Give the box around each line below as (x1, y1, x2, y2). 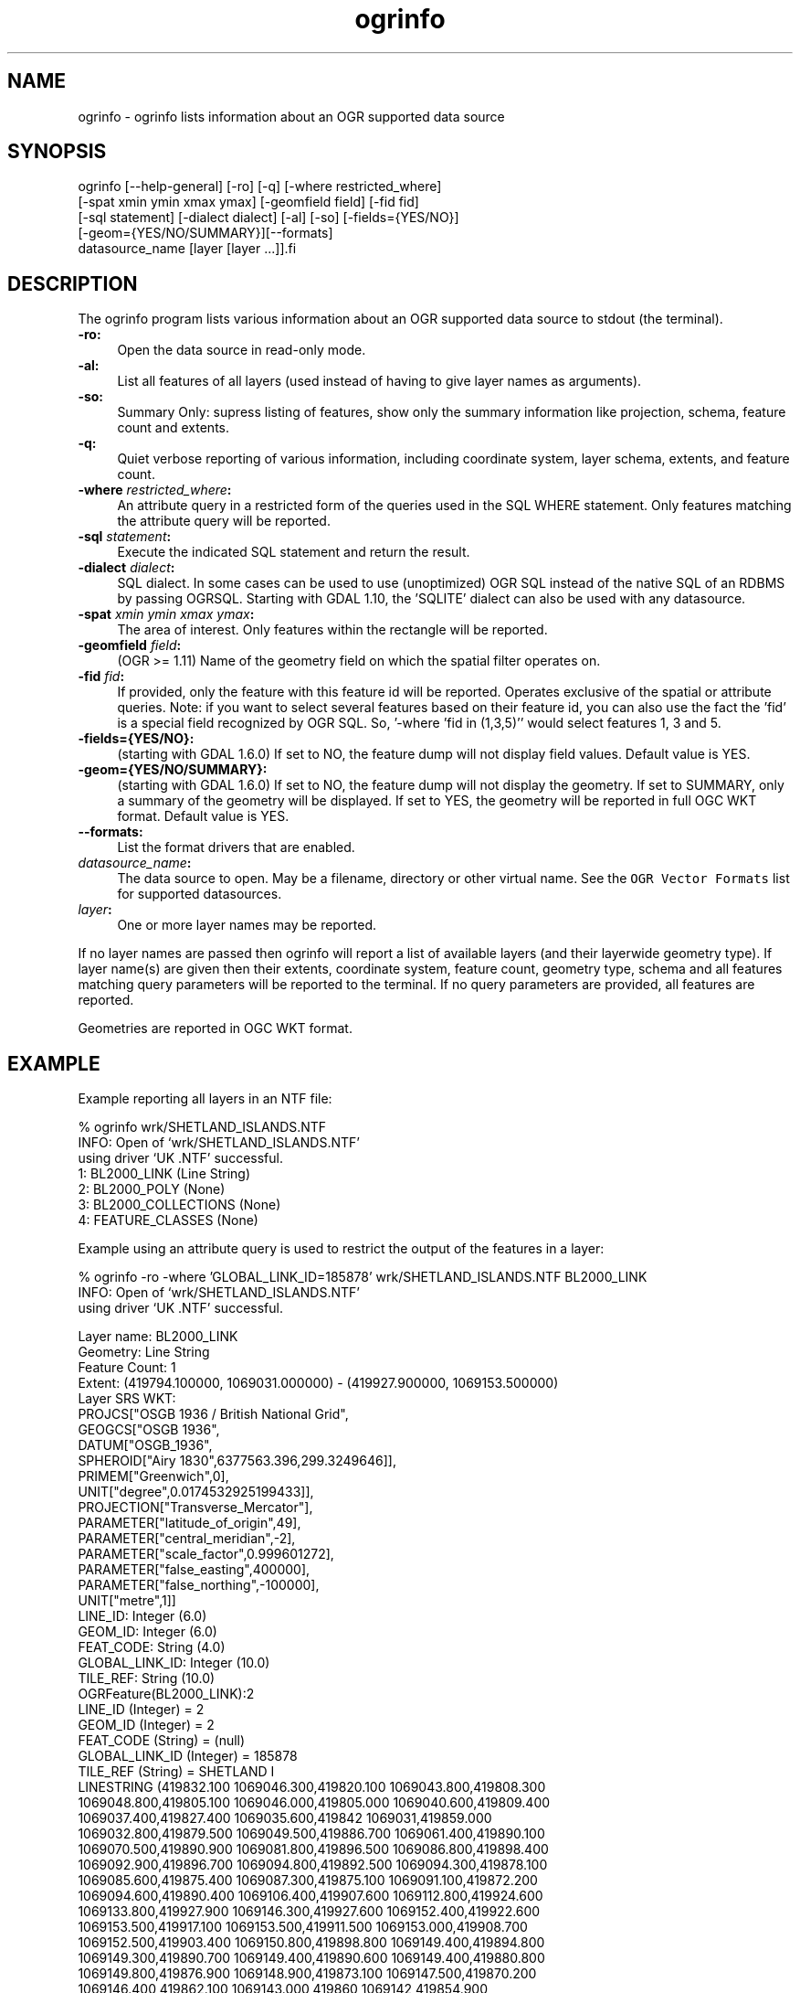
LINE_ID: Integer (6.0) (78, 1608, 207, 1625)
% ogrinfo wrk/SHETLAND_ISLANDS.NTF (78, 1119, 327, 1135)
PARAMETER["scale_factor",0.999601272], (78, 1546, 334, 1562)
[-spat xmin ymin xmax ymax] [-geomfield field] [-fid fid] (78, 194, 419, 210)
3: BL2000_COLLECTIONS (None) (78, 1197, 281, 1213)
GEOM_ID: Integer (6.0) (78, 1624, 217, 1640)
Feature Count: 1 (78, 1359, 176, 1376)
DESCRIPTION (7, 272, 138, 295)
